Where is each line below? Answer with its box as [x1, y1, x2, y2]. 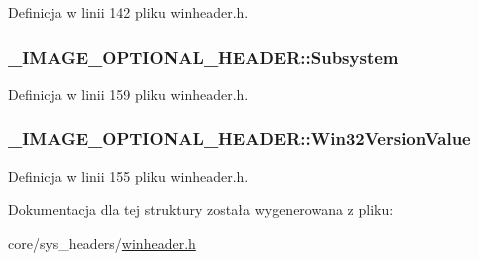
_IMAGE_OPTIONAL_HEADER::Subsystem [8, 44, 399, 69]
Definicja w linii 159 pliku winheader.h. [8, 83, 249, 104]
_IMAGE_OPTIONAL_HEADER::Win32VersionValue [8, 126, 471, 151]
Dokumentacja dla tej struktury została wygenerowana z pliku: [8, 199, 394, 220]
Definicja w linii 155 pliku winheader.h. [8, 165, 249, 186]
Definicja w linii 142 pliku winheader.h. [8, 2, 249, 22]
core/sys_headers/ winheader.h [8, 232, 196, 253]
